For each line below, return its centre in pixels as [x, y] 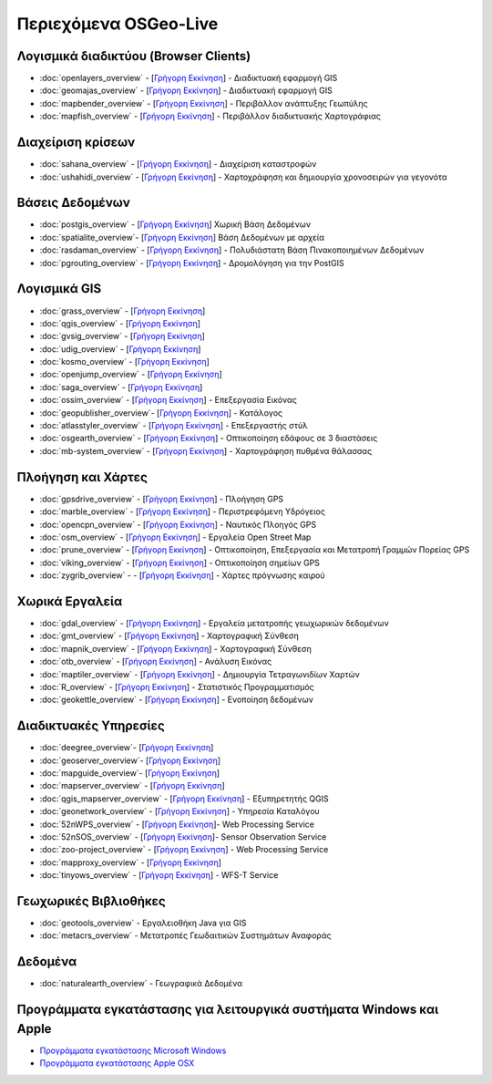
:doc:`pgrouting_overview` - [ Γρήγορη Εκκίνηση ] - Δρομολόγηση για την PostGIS [192, 263]
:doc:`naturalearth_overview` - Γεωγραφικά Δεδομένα [141, 984]
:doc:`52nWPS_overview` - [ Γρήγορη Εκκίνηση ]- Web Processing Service [177, 824]
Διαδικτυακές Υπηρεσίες [91, 726]
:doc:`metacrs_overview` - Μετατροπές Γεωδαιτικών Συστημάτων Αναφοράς [185, 935]
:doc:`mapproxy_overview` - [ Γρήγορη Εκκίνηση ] [131, 862]
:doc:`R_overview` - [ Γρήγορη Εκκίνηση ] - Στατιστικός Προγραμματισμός [177, 687]
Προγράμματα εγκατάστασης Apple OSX [117, 1063]
